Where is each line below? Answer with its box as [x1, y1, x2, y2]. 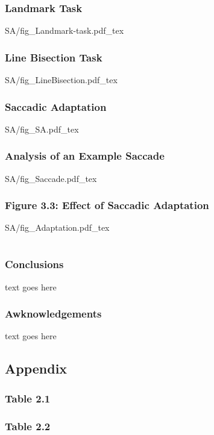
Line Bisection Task [5, 49, 102, 64]
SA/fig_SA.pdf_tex [5, 122, 79, 135]
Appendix [5, 359, 68, 378]
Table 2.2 [5, 418, 51, 433]
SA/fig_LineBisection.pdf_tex [5, 74, 118, 86]
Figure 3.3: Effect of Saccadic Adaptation [5, 198, 209, 213]
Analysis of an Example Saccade [5, 148, 165, 163]
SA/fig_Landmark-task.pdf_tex [5, 24, 124, 37]
